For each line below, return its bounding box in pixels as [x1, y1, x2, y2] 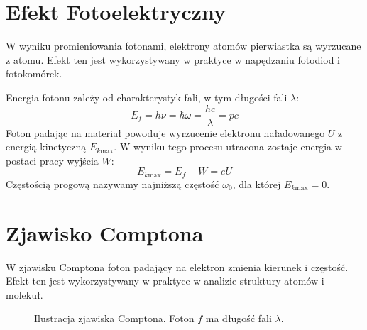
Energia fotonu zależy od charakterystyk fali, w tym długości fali [6, 89, 287, 104]
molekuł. [6, 287, 43, 302]
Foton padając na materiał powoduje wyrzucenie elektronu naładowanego [6, 125, 325, 140]
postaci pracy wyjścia [6, 153, 99, 167]
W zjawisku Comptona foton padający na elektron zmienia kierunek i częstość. [6, 259, 349, 274]
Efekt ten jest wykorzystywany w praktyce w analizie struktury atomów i [6, 273, 324, 288]
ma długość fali [205, 311, 272, 326]
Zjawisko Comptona [6, 218, 204, 247]
